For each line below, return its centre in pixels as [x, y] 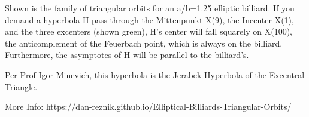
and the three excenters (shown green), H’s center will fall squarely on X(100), [149, 31]
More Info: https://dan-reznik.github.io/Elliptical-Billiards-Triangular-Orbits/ [148, 107]
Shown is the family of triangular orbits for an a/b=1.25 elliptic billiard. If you [150, 8]
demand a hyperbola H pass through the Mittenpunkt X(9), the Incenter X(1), [149, 19]
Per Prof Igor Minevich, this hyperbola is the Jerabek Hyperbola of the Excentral [155, 74]
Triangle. [21, 86]
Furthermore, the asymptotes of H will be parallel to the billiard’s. [127, 55]
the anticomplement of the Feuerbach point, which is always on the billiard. [144, 43]
